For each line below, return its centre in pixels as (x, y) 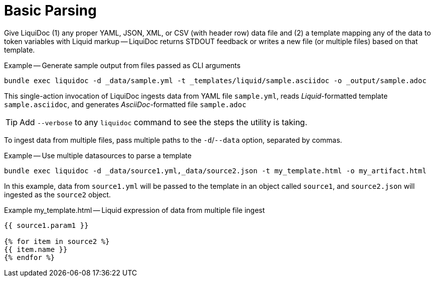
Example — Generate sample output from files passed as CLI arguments (122, 65)
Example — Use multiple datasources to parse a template (98, 155)
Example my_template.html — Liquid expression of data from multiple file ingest (135, 210)
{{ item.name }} (36, 249)
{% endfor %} (30, 257)
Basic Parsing (50, 11)
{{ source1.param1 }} (46, 225)
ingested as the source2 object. (58, 194)
